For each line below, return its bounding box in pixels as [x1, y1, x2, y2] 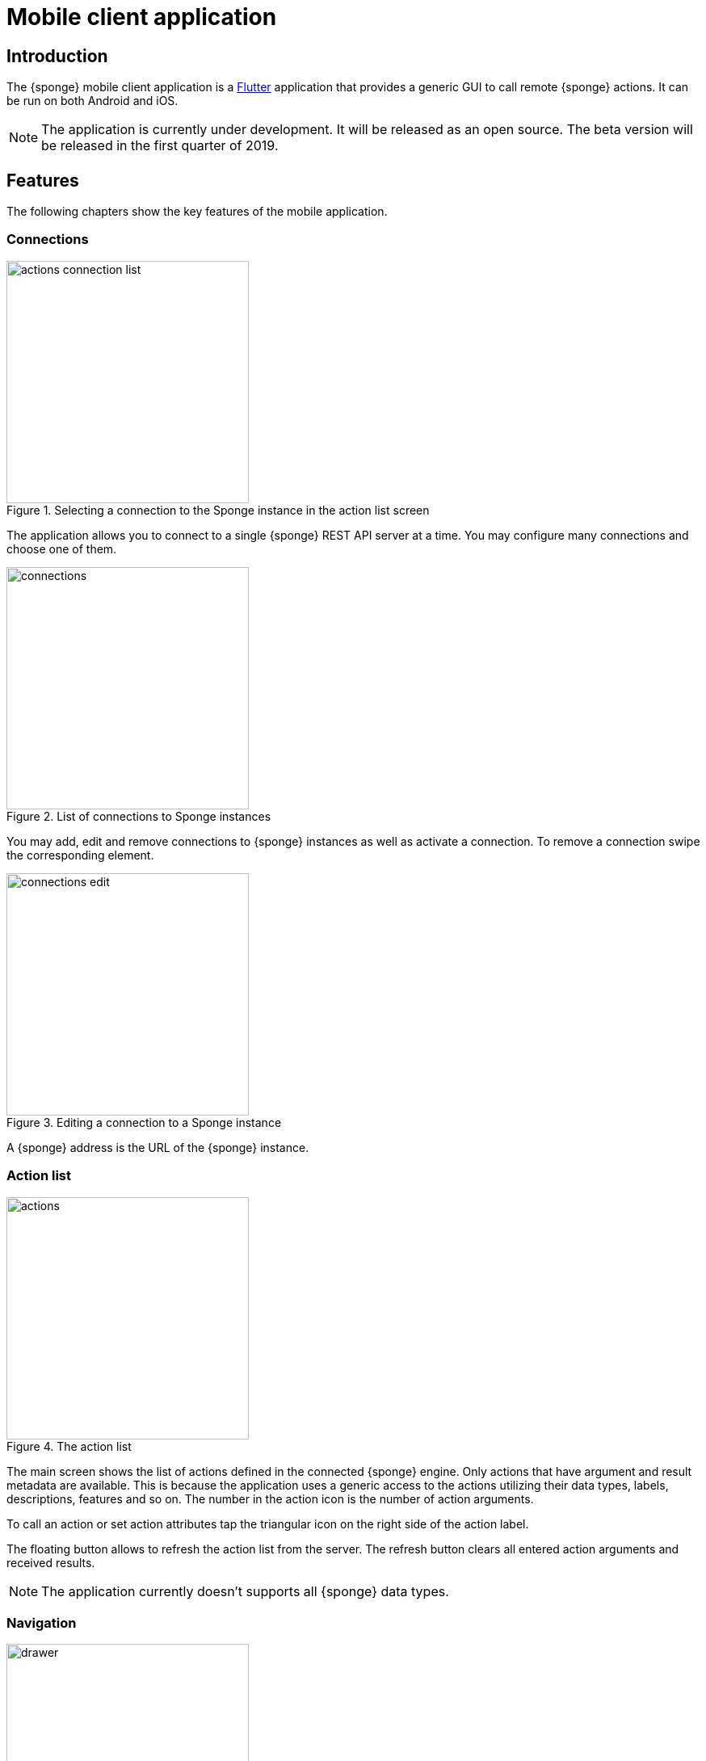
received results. [6, 1555, 95, 1570]
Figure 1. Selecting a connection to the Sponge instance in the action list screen [6, 502, 430, 517]
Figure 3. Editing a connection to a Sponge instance [6, 1115, 282, 1129]
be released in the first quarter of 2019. [41, 137, 279, 154]
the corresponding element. [6, 847, 154, 862]
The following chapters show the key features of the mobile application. [6, 204, 388, 219]
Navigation [6, 1614, 77, 1631]
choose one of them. [6, 541, 117, 556]
